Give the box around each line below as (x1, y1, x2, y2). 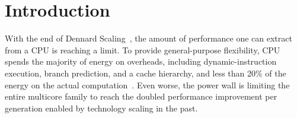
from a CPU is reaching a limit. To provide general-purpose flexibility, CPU (5, 43, 280, 56)
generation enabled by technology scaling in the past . (5, 101, 198, 114)
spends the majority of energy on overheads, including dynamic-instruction (5, 55, 277, 68)
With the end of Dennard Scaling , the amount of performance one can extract (5, 32, 292, 44)
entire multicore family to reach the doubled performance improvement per (5, 90, 277, 103)
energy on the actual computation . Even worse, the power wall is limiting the (5, 78, 290, 91)
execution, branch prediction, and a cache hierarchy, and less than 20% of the (5, 66, 286, 79)
